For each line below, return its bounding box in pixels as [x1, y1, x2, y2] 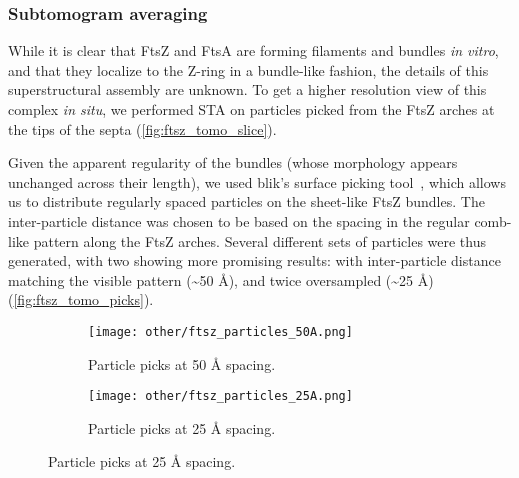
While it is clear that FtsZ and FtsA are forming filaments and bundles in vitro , [8, 40, 499, 61]
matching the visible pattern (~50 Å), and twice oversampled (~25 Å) [8, 269, 434, 290]
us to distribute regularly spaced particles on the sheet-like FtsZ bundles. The [8, 191, 485, 212]
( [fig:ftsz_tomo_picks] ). [8, 289, 154, 310]
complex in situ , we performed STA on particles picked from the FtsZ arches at [8, 99, 495, 119]
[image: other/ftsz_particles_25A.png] [88, 389, 353, 404]
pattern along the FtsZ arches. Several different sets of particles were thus [33, 230, 487, 251]
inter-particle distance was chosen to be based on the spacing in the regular [8, 210, 470, 231]
